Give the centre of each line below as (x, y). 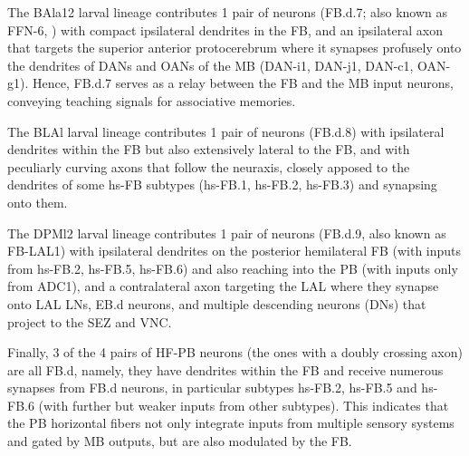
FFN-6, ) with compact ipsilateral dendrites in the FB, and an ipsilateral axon (225, 29)
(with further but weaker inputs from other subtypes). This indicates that (244, 405)
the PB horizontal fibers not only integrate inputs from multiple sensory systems (231, 423)
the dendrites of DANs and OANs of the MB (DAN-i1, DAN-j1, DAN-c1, (211, 65)
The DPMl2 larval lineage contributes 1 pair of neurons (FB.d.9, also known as (227, 233)
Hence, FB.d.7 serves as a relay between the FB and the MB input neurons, (243, 83)
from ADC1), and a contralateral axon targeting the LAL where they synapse (223, 286)
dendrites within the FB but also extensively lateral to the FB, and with (209, 149)
